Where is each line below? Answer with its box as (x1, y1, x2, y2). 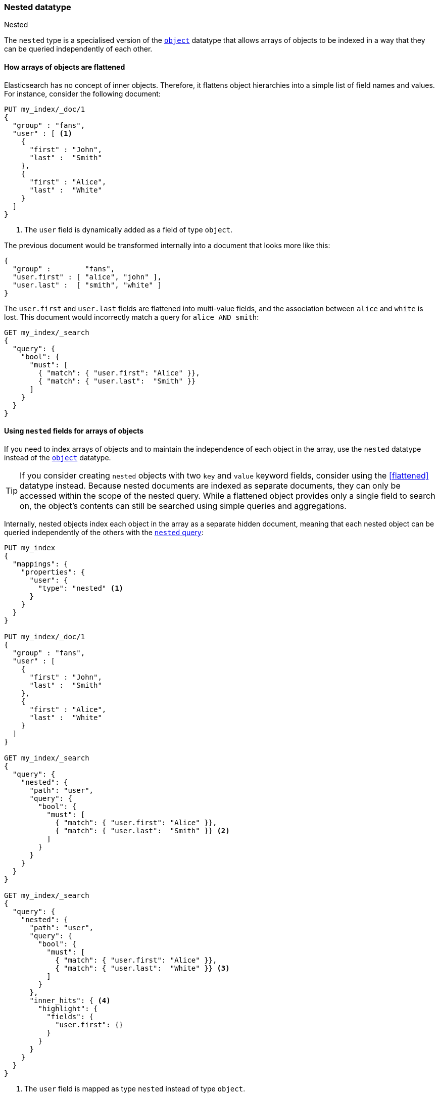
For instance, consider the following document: (4, 89, 161, 98)
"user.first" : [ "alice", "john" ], (12, 272, 162, 281)
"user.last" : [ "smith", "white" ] (12, 280, 162, 289)
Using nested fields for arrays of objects (4, 426, 144, 436)
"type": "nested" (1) (38, 584, 124, 592)
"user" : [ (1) (12, 129, 72, 137)
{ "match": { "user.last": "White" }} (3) (55, 964, 230, 972)
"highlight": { (38, 1004, 98, 1013)
